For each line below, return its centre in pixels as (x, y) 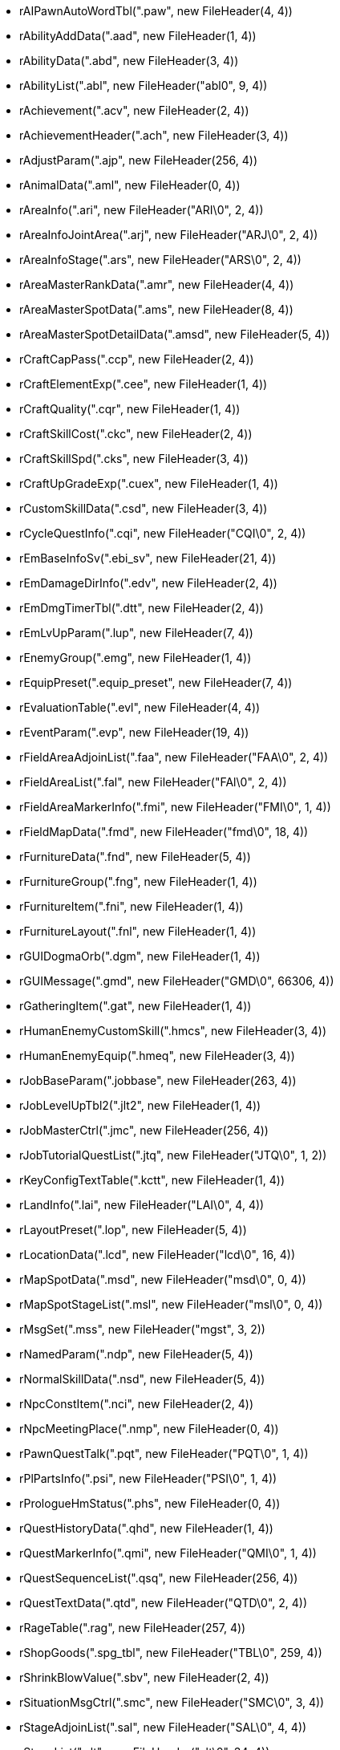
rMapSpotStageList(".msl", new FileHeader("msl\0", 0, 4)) (171, 1304)
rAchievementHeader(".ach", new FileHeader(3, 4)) (154, 135)
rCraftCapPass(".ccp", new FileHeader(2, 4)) (137, 359)
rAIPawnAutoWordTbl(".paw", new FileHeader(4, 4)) (156, 11)
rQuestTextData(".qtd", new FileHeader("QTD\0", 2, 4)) (164, 1603)
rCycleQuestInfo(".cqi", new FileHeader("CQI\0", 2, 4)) (163, 533)
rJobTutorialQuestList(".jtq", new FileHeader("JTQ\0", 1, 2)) (173, 1155)
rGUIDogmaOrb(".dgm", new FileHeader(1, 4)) (140, 956)
